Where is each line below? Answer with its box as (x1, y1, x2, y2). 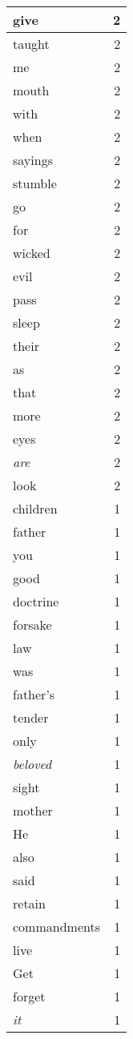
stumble (13, 174, 57, 192)
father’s (13, 685, 55, 703)
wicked (13, 244, 50, 262)
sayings (13, 151, 53, 169)
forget (13, 987, 46, 1005)
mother (13, 801, 53, 820)
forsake (13, 615, 52, 634)
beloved (13, 755, 52, 773)
